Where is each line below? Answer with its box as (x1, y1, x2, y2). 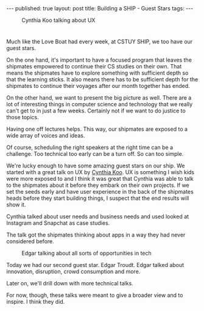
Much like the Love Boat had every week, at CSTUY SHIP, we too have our (6, 38, 193, 45)
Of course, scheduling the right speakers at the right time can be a (6, 144, 174, 151)
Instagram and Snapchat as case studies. (6, 219, 110, 227)
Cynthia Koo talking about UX (21, 16, 96, 24)
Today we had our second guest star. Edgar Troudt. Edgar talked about (6, 262, 185, 269)
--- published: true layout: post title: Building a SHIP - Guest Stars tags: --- (6, 5, 194, 12)
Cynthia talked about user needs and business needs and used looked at (6, 213, 189, 221)
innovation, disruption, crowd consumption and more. (6, 268, 141, 276)
